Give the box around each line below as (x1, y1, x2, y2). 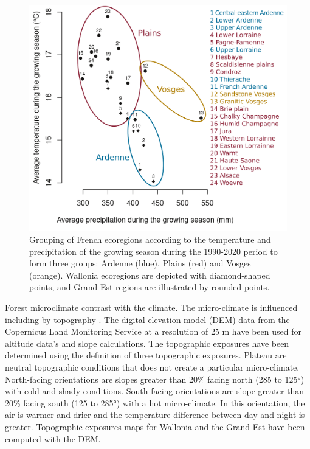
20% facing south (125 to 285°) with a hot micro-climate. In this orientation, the (5, 396, 305, 409)
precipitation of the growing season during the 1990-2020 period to (29, 245, 278, 257)
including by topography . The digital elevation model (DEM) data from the (5, 313, 290, 325)
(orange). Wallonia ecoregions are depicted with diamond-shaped (29, 268, 270, 281)
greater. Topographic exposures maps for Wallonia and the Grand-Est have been (5, 420, 305, 433)
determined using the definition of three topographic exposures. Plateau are (5, 349, 287, 361)
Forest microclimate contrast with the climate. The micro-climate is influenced (5, 301, 298, 313)
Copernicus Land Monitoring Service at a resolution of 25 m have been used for (5, 325, 301, 338)
